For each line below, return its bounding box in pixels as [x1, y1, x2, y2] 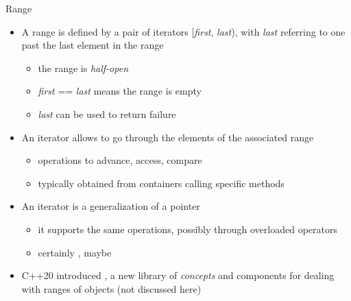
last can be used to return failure [38, 106, 176, 121]
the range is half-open [38, 60, 129, 75]
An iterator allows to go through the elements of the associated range [21, 130, 314, 144]
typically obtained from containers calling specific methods [38, 176, 285, 190]
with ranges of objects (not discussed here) [21, 281, 202, 296]
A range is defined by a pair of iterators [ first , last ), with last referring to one [21, 24, 346, 38]
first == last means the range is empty [38, 84, 202, 98]
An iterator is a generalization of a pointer [21, 199, 200, 213]
